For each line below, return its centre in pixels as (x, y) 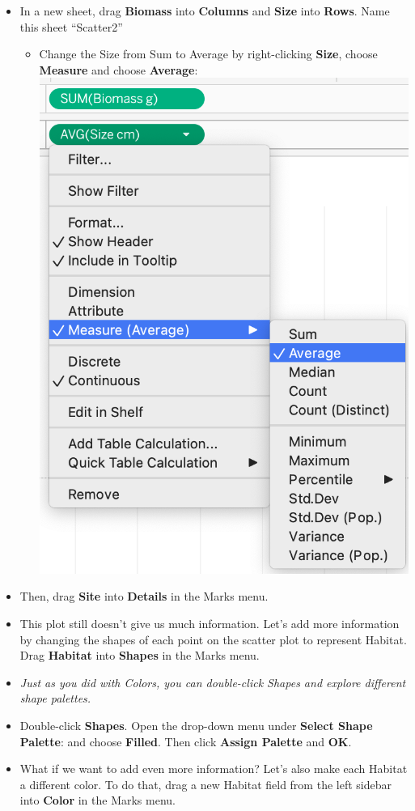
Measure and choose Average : (119, 69)
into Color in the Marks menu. (97, 800)
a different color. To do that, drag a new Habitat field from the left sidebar (205, 784)
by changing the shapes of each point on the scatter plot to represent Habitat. (213, 639)
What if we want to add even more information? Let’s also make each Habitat (214, 769)
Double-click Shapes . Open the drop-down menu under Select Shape (196, 725)
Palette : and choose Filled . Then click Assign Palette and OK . (186, 741)
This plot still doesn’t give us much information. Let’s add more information (210, 623)
